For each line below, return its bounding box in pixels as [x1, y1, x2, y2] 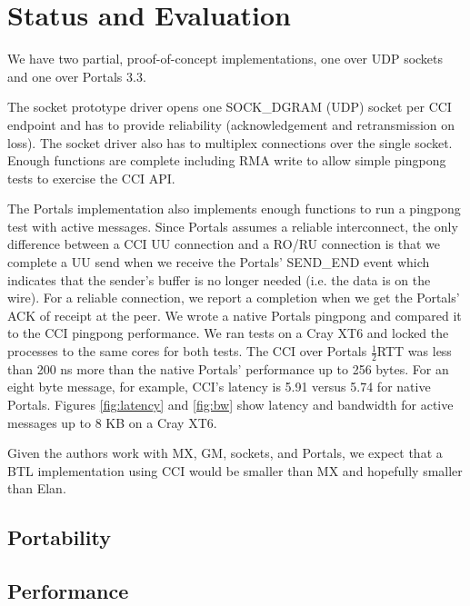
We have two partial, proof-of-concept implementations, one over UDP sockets [7, 49, 444, 68]
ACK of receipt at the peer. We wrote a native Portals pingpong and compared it [7, 305, 462, 324]
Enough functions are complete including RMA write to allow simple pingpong [7, 151, 446, 170]
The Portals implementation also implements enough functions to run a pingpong [7, 199, 461, 218]
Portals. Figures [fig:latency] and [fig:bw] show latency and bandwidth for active [7, 395, 454, 414]
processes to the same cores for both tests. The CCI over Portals [7, 342, 367, 361]
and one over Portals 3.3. [7, 66, 146, 85]
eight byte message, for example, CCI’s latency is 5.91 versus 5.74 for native [7, 377, 431, 396]
